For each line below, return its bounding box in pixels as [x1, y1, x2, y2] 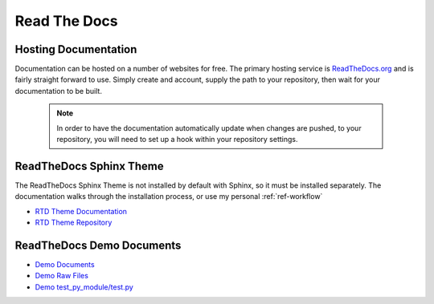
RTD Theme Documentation [35, 206, 128, 216]
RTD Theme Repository [35, 217, 113, 228]
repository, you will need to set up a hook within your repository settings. [56, 135, 298, 144]
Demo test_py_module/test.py [35, 282, 134, 292]
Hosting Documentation [14, 43, 137, 56]
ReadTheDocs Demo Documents [14, 238, 182, 252]
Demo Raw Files [35, 271, 88, 281]
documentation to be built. [14, 86, 102, 95]
